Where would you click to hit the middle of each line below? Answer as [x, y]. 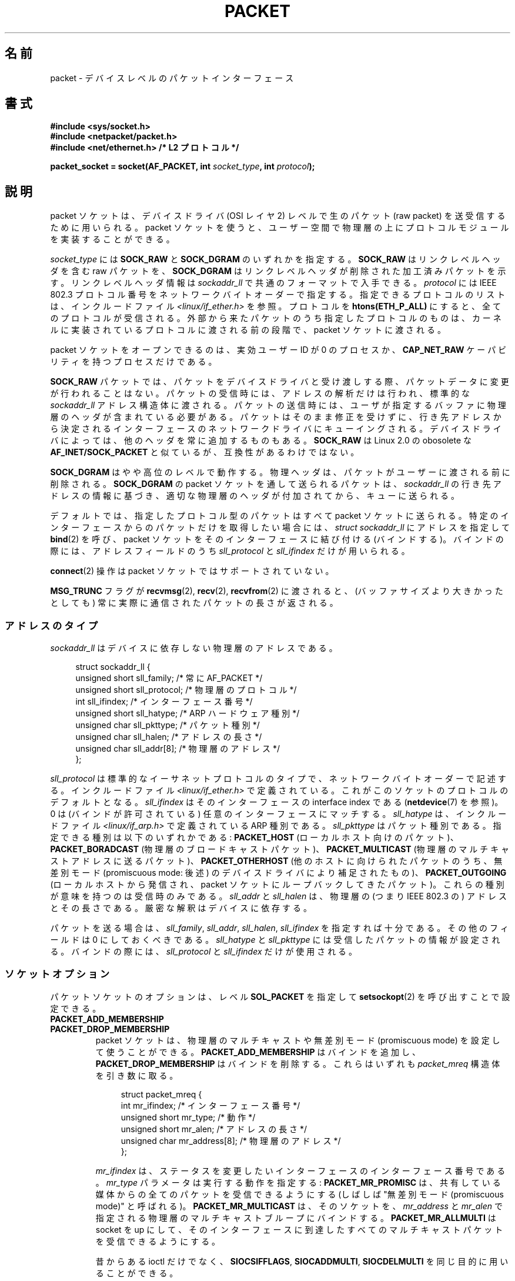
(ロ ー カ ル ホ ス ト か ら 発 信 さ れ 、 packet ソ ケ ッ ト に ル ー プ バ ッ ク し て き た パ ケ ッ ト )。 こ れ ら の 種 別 [277, 885]
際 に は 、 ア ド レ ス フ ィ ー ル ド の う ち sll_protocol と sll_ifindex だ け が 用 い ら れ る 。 [230, 551]
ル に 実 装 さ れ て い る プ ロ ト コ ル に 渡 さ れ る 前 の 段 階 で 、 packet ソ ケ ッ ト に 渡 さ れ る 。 [248, 330]
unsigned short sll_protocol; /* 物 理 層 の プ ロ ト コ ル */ [186, 690]
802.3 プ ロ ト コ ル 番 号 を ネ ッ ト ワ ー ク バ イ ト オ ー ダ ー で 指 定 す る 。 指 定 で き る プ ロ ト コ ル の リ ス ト [278, 295]
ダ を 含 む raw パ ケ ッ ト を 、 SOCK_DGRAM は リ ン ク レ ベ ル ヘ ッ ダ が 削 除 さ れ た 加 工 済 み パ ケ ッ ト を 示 [278, 271]
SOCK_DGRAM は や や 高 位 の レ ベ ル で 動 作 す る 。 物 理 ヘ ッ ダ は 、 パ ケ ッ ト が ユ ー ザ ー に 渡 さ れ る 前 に [280, 472]
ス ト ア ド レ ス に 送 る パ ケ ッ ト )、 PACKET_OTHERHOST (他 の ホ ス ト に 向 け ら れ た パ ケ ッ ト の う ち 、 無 [276, 861]
